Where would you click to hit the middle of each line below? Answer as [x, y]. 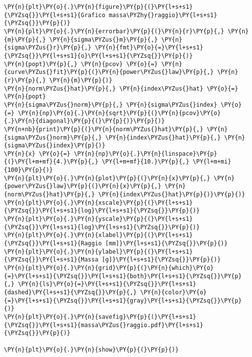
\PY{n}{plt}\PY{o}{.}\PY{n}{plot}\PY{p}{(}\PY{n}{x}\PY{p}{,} [107, 178]
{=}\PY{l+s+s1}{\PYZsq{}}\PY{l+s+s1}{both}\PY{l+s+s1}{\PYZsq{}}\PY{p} [123, 276]
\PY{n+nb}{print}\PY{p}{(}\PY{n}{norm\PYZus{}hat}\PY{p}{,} [104, 129]
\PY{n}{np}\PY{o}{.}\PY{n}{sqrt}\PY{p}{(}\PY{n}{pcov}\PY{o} [119, 113]
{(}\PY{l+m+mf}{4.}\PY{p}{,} [51, 162]
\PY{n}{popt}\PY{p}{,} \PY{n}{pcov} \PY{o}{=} [81, 64]
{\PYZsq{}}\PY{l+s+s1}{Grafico [55, 15]
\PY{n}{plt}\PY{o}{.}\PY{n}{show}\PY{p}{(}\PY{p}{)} [91, 349]
